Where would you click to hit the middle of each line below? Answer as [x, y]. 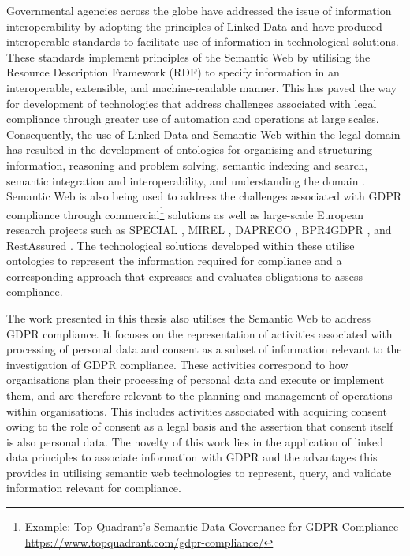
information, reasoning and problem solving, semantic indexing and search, [187, 164]
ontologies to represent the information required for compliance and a [174, 261]
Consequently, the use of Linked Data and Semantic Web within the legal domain [203, 134]
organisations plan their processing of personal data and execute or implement [196, 380]
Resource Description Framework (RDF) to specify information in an [173, 72]
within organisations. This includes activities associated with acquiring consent [197, 410]
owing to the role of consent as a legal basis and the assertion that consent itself [200, 426]
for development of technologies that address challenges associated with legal [192, 103]
